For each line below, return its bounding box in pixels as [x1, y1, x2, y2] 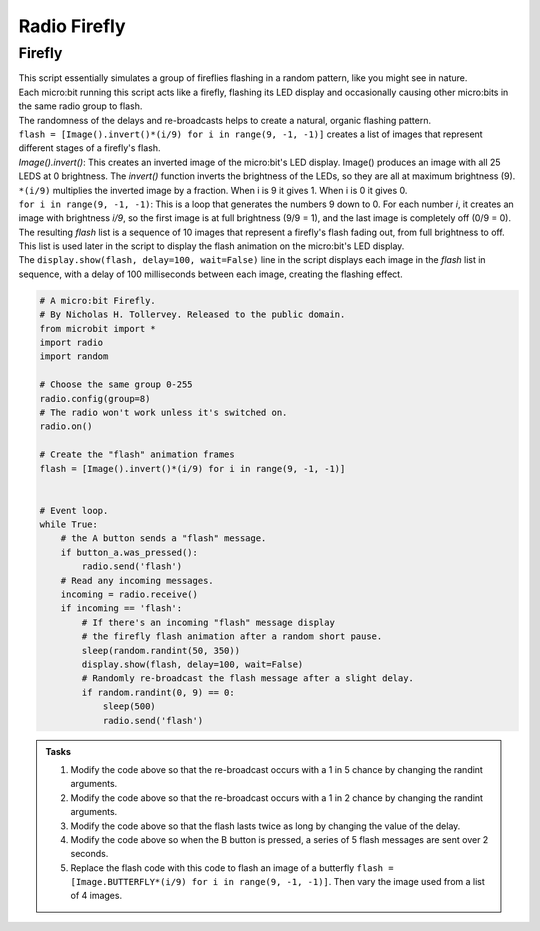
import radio [39, 337, 104, 349]
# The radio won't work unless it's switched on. [39, 406, 288, 418]
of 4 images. [70, 890, 123, 902]
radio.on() [39, 421, 93, 432]
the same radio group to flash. [18, 100, 143, 112]
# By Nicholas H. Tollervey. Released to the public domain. [39, 309, 346, 320]
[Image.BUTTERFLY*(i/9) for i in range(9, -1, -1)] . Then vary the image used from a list [70, 876, 485, 888]
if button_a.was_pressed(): [60, 546, 199, 558]
